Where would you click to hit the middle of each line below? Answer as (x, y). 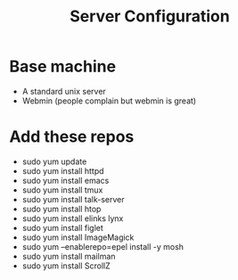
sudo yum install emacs (66, 180)
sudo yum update (54, 161)
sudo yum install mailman (69, 256)
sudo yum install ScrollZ (66, 266)
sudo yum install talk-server (73, 199)
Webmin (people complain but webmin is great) (109, 101)
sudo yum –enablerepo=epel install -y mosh (103, 246)
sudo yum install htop (62, 209)
